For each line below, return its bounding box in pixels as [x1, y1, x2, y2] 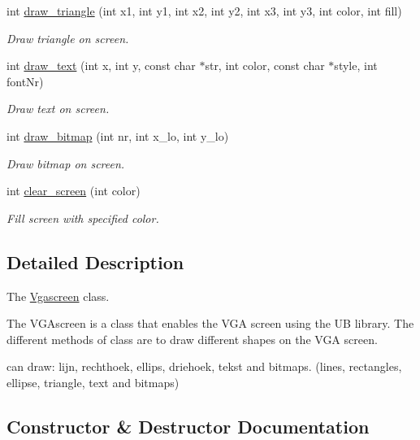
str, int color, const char [205, 57, 325, 74]
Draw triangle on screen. [6, 29, 129, 46]
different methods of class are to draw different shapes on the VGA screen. [6, 330, 378, 347]
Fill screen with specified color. [6, 209, 159, 226]
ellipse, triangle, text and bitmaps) [6, 373, 180, 390]
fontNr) [6, 72, 44, 89]
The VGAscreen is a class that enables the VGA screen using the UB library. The [6, 315, 414, 332]
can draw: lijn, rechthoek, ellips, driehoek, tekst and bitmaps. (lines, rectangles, [6, 358, 402, 375]
